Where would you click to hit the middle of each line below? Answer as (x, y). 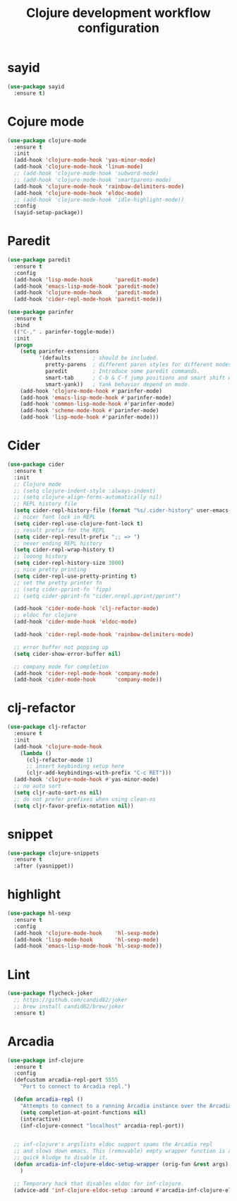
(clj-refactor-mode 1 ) (59, 760)
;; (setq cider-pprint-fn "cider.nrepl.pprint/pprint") (97, 596)
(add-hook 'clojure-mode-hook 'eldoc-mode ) (78, 193)
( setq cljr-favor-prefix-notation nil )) (74, 806)
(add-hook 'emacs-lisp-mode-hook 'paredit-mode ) (86, 286)
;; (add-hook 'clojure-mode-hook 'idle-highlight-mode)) (99, 199)
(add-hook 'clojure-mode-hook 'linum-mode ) (78, 167)
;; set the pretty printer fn (58, 582)
